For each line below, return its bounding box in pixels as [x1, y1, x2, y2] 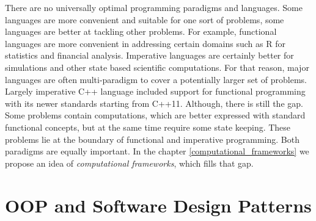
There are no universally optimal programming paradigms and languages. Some [5, 1, 303, 13]
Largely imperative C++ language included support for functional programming [5, 85, 306, 98]
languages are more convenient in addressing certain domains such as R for [5, 37, 285, 49]
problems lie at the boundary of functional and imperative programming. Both [5, 132, 299, 145]
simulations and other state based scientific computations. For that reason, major [5, 60, 309, 73]
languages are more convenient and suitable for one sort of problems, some [5, 13, 284, 26]
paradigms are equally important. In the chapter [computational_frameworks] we [5, 145, 309, 158]
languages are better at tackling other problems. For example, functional [5, 25, 277, 38]
